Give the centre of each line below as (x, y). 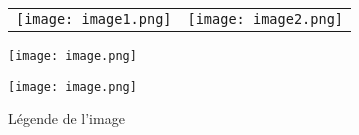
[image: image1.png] (94, 19)
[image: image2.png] (265, 19)
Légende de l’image (66, 118)
